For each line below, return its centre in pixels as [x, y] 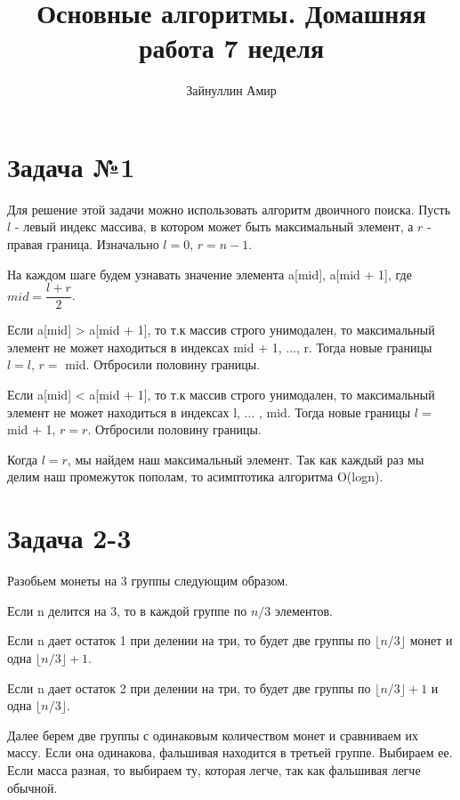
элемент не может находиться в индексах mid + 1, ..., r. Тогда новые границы [220, 347]
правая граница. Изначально [83, 244]
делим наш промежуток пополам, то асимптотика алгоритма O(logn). [195, 477]
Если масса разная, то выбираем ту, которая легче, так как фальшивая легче [214, 769]
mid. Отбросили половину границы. [162, 364]
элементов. [303, 610]
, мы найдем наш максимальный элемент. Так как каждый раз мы [246, 459]
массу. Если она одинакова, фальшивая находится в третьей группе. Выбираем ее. [230, 752]
